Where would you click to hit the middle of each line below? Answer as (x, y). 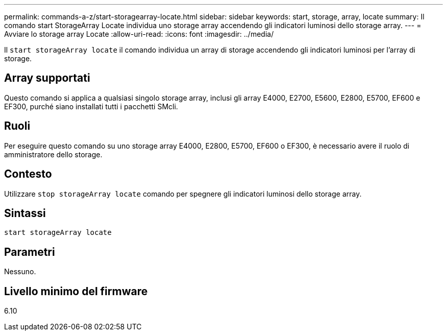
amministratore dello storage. (53, 154)
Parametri (30, 252)
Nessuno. (20, 272)
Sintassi (25, 213)
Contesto (28, 174)
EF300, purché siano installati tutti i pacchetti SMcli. (91, 106)
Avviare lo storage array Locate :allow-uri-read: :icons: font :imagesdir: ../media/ (139, 34)
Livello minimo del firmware (76, 291)
